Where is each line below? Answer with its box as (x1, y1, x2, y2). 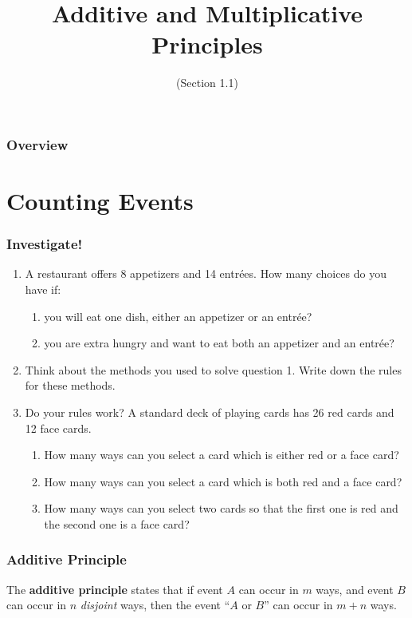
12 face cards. (25, 419, 92, 436)
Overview (6, 134, 69, 154)
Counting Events (6, 184, 194, 217)
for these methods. (25, 377, 116, 394)
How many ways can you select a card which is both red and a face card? (44, 473, 402, 489)
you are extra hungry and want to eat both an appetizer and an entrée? (44, 335, 394, 351)
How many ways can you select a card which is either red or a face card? (44, 446, 399, 463)
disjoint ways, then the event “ (80, 596, 230, 613)
